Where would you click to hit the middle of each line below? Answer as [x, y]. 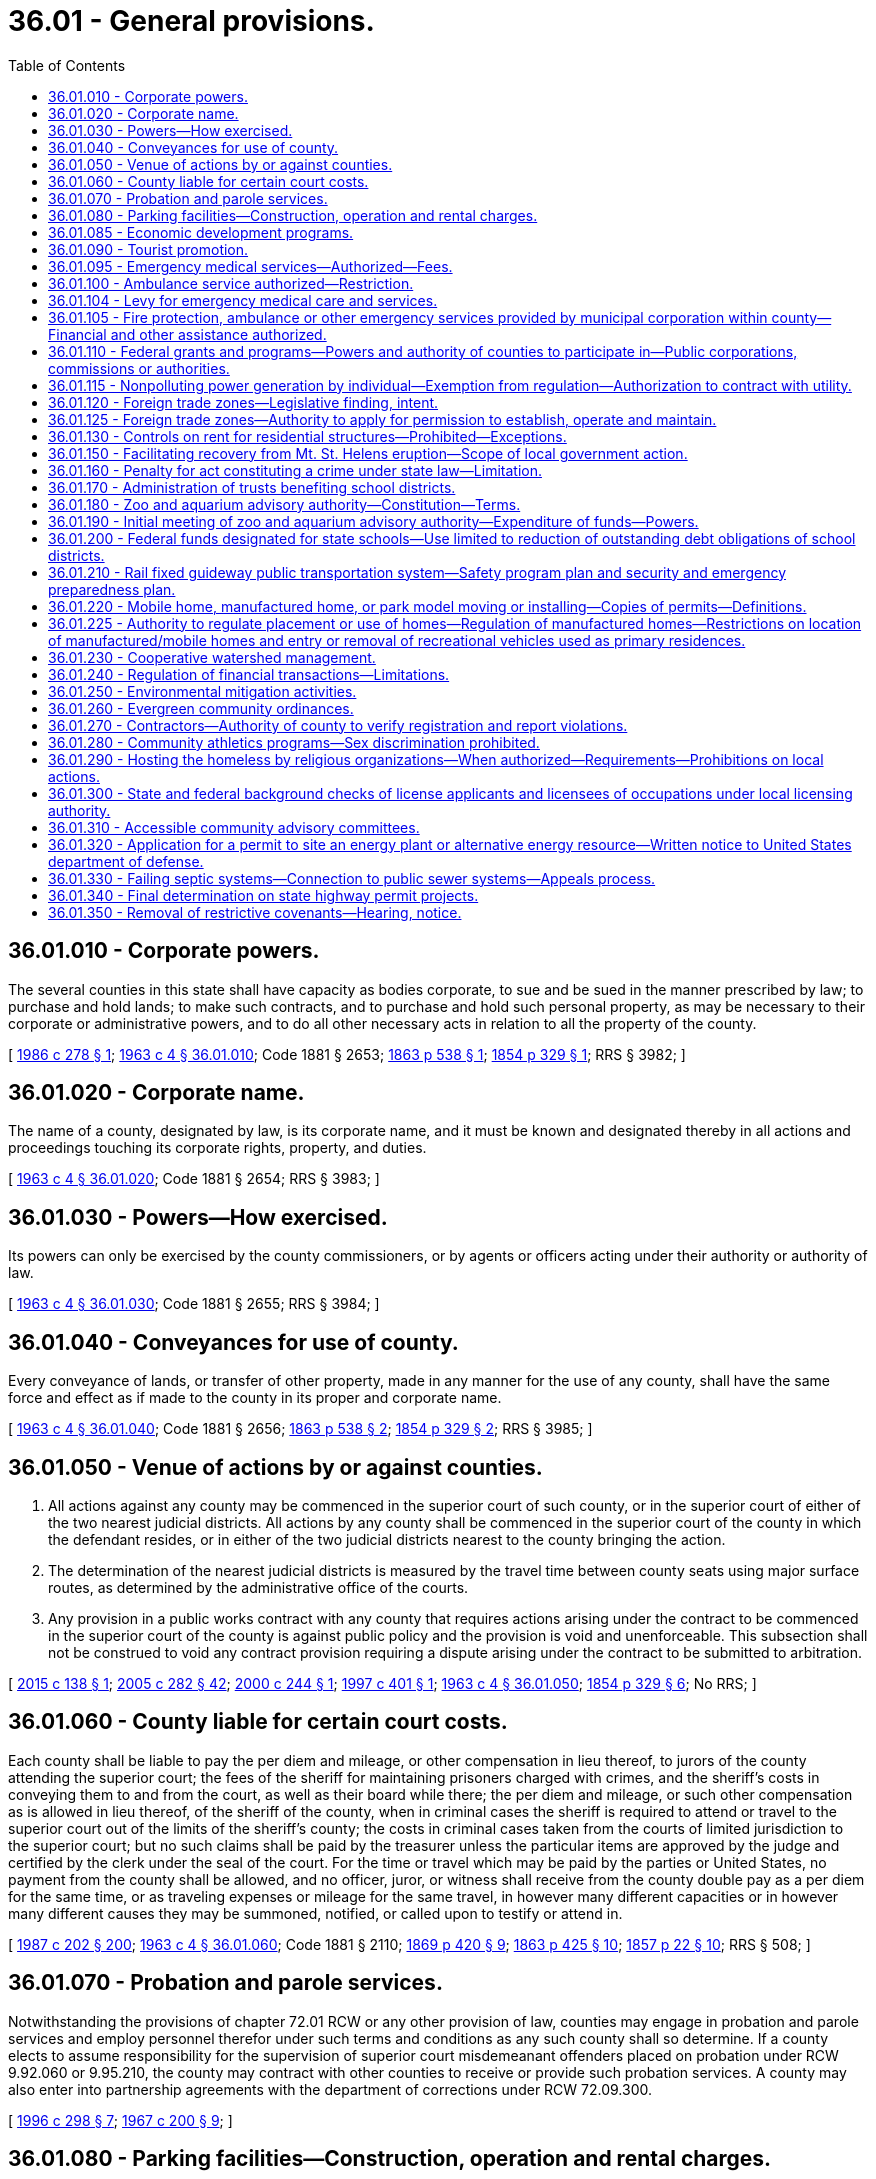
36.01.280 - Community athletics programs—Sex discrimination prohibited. [294, 742]
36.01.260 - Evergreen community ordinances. [201, 708]
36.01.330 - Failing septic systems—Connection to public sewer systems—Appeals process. [352, 878]
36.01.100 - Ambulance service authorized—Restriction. [231, 283]
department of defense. [126, 861]
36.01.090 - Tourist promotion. [148, 249]
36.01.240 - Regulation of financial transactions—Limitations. [249, 674]
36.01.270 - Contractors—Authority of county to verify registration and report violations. [338, 725]
